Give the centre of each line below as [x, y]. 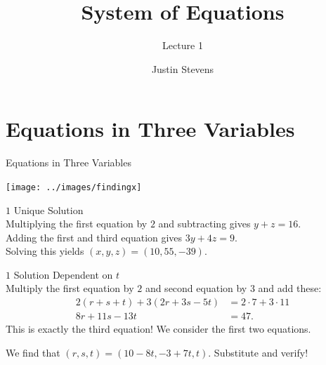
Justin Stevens [183, 68]
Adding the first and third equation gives [94, 237]
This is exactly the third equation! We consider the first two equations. [158, 329]
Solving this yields [45, 251]
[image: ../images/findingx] [74, 187]
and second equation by [196, 288]
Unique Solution [48, 210]
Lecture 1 [183, 45]
